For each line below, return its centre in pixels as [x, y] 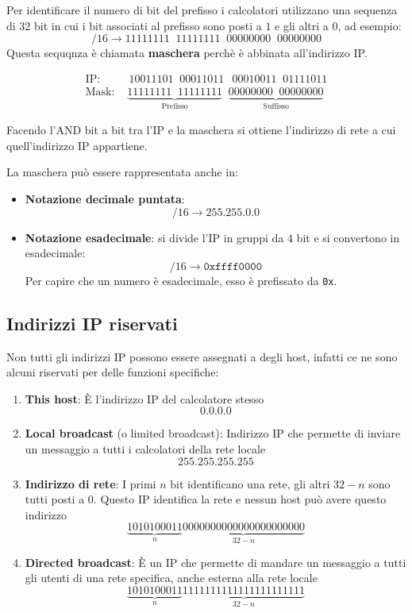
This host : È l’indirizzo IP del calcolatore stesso [144, 398]
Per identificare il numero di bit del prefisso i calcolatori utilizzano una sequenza [202, 10]
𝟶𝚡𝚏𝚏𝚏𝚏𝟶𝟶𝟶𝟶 [233, 266]
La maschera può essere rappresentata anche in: [122, 172]
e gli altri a [302, 25]
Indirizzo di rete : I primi [90, 483]
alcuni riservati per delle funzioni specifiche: [113, 372]
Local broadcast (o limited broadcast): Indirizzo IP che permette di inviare [213, 433]
